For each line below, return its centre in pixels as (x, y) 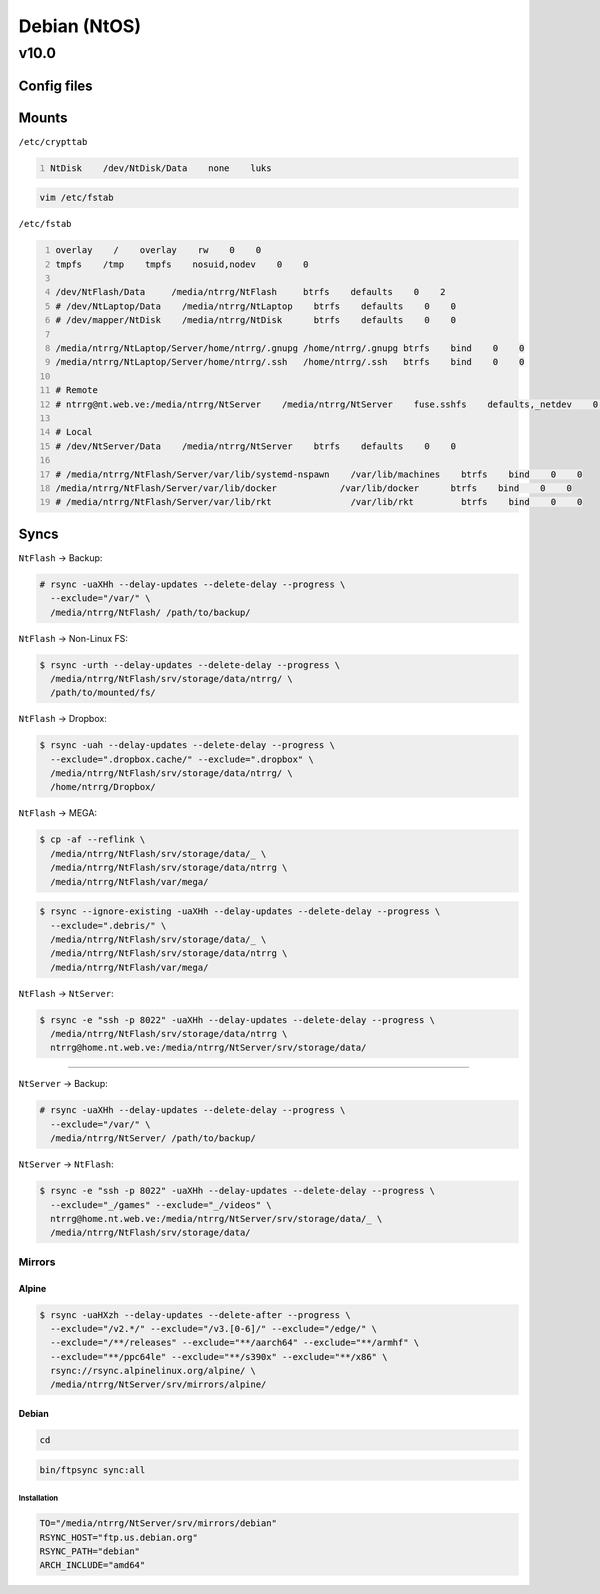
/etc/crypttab (53, 141)
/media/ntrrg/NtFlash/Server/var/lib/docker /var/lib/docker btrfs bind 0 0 (313, 488)
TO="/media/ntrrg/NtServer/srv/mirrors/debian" (158, 1523)
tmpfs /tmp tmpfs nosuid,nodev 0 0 (182, 264)
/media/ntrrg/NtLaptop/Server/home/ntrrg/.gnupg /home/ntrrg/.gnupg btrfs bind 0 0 (290, 348)
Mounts (43, 117)
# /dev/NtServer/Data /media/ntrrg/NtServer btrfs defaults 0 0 (256, 446)
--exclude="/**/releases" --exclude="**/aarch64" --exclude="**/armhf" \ (235, 1343)
